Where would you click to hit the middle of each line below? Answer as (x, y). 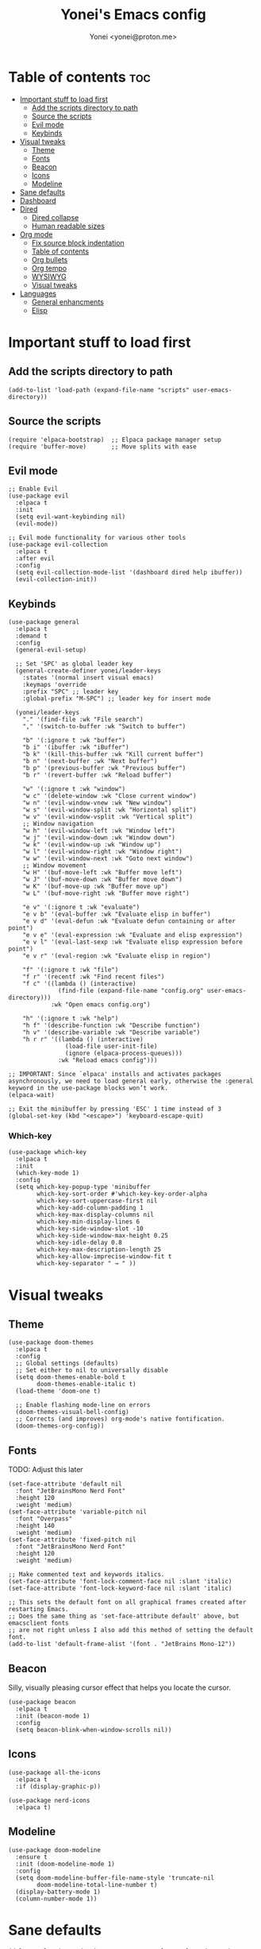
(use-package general (44, 622)
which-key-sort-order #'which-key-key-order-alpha (122, 1194)
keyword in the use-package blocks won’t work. (88, 1088)
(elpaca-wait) (32, 1095)
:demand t (31, 636)
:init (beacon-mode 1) (53, 1716)
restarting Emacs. (38, 1610)
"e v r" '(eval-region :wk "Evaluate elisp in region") (117, 956)
